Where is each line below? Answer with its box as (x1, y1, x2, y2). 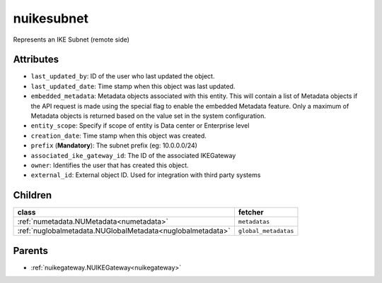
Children (13, 189, 52, 201)
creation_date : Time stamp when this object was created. (30, 131, 207, 140)
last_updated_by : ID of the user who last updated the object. (30, 72, 215, 80)
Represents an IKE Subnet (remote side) (13, 35, 130, 44)
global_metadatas (238, 227, 294, 234)
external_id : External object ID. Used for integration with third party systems (30, 171, 261, 179)
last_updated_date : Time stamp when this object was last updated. (30, 82, 236, 90)
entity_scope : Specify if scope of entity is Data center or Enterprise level (30, 121, 250, 130)
